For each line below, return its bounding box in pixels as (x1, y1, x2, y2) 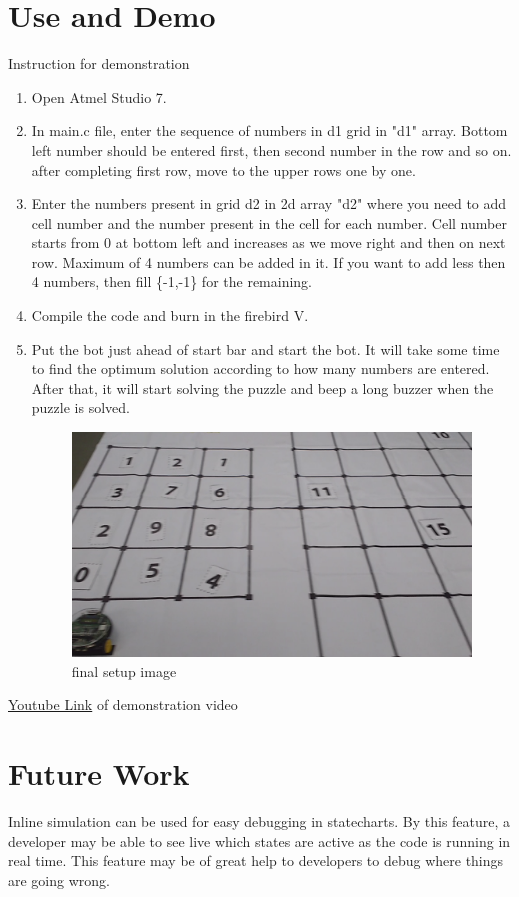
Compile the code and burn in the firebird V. (31, 305, 309, 326)
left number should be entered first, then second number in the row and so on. (31, 139, 512, 160)
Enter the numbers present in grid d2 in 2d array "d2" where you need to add (31, 193, 507, 214)
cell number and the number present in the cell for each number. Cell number (31, 212, 507, 233)
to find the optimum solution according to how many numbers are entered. (31, 358, 490, 379)
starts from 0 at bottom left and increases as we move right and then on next (31, 232, 506, 253)
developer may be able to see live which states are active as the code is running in (8, 830, 511, 851)
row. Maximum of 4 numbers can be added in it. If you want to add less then (31, 251, 506, 272)
